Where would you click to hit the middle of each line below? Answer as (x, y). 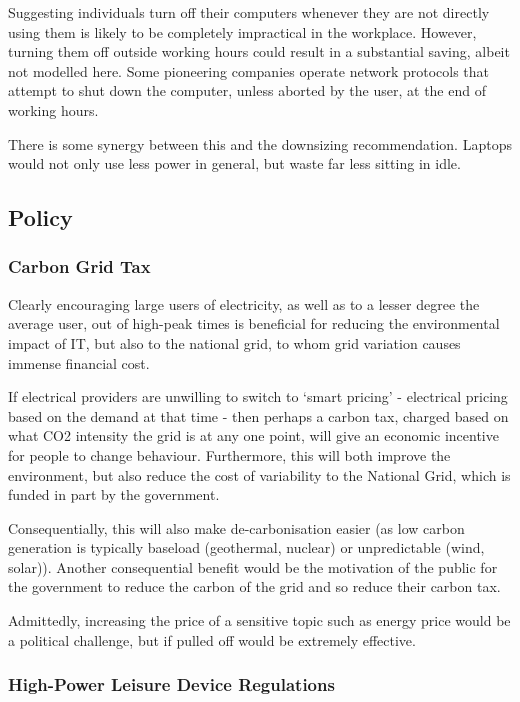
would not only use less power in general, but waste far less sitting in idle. (234, 163)
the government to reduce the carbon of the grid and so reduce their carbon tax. (254, 586)
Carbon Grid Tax (79, 266)
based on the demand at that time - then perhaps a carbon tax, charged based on (258, 415)
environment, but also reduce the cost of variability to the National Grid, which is (259, 474)
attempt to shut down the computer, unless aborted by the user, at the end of (247, 90)
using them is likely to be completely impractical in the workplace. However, (242, 31)
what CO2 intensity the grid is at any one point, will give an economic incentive (253, 435)
